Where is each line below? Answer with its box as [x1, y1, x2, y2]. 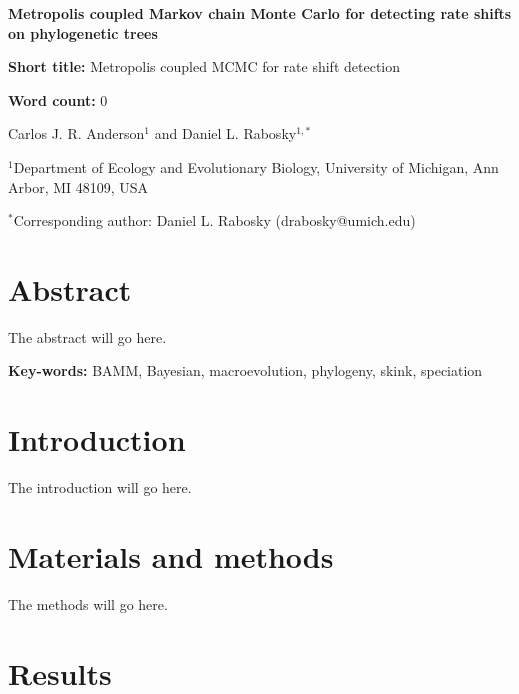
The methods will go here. [8, 593, 168, 614]
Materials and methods [8, 535, 334, 576]
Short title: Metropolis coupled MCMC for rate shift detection [8, 56, 401, 77]
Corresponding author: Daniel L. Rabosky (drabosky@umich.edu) [13, 210, 416, 231]
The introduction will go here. [8, 477, 192, 498]
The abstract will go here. [8, 326, 167, 347]
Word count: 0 [8, 89, 108, 110]
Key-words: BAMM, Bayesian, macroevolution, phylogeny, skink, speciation [8, 360, 483, 381]
